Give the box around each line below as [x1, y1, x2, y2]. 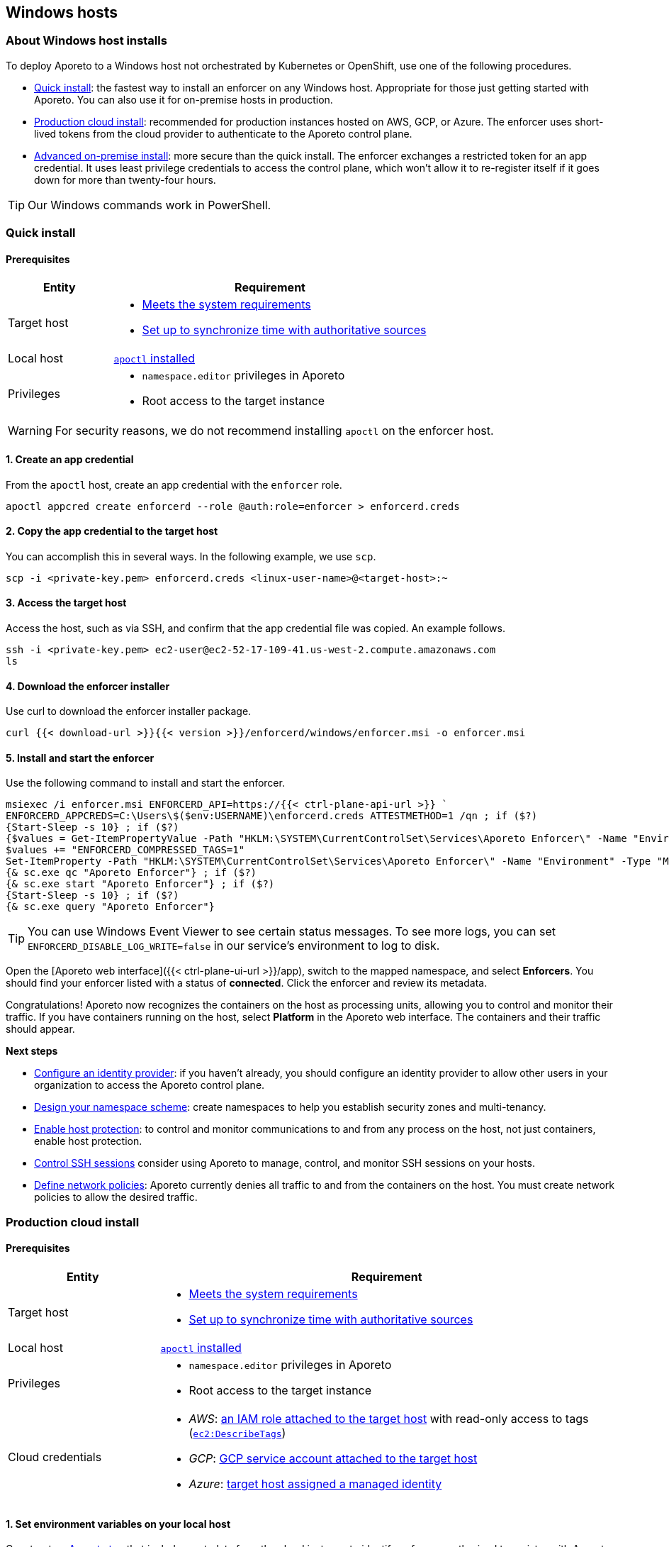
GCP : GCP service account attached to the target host [189, 1451, 478, 1466]
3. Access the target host [6, 597, 127, 609]
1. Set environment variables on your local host [6, 1517, 231, 1530]
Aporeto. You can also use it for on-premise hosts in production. [34, 93, 333, 106]
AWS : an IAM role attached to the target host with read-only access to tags [189, 1412, 589, 1426]
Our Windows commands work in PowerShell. [28, 197, 271, 212]
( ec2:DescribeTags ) [189, 1426, 286, 1441]
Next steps [6, 1045, 58, 1058]
